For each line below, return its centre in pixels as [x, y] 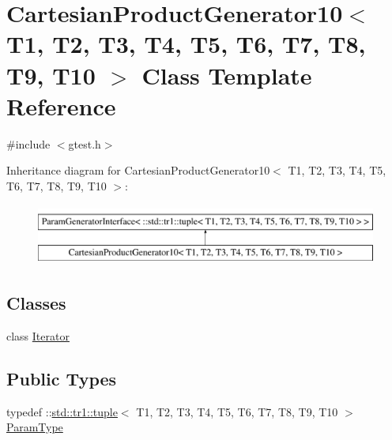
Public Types [62, 378]
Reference [61, 105]
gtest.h [85, 143]
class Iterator [38, 335]
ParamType [35, 427]
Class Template [227, 75]
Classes [36, 303]
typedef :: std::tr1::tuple [62, 411]
